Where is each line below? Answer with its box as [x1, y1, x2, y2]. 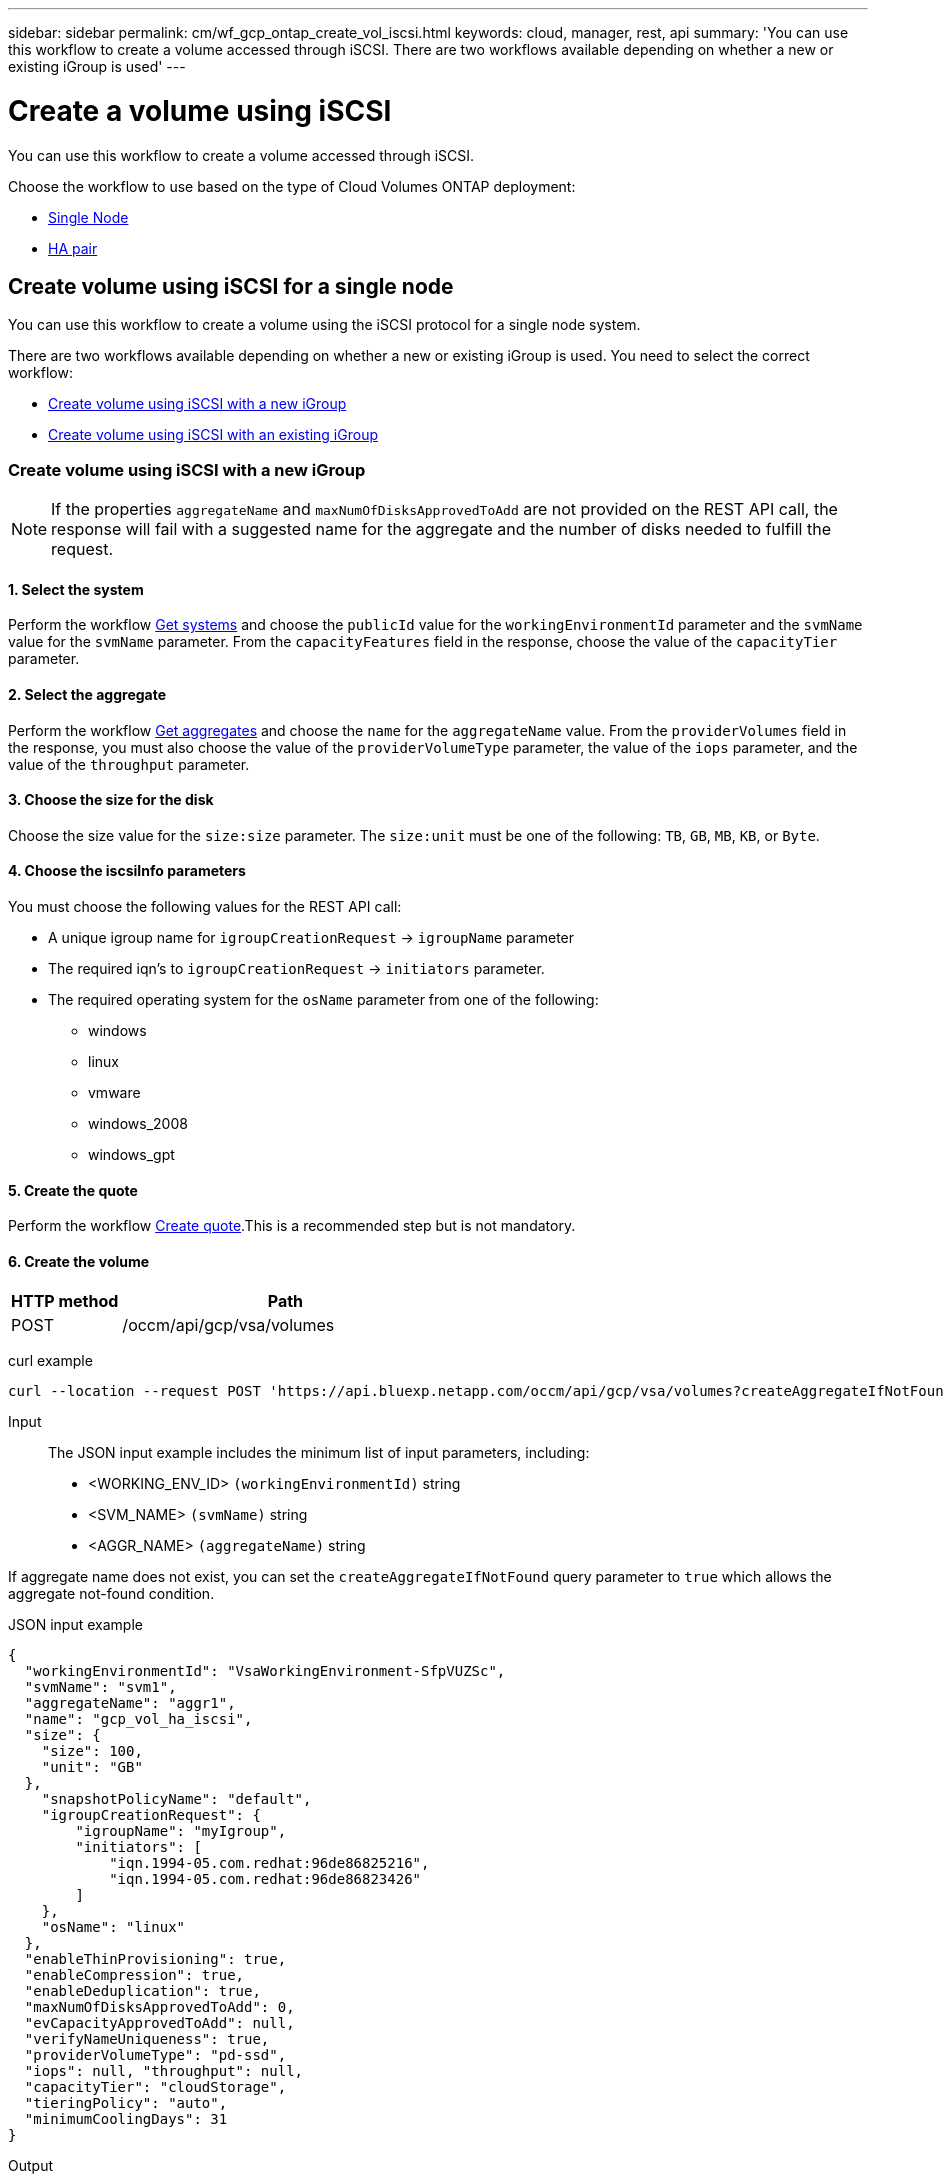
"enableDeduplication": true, [24, 1983, 261, 2000]
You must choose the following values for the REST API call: [8, 897, 402, 915]
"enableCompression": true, [24, 1967, 245, 1984]
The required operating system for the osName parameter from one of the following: [48, 990, 599, 1008]
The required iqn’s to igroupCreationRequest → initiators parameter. [48, 959, 545, 977]
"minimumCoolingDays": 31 [24, 2111, 228, 2128]
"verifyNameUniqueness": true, [24, 2031, 270, 2048]
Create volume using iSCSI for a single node [8, 273, 454, 299]
